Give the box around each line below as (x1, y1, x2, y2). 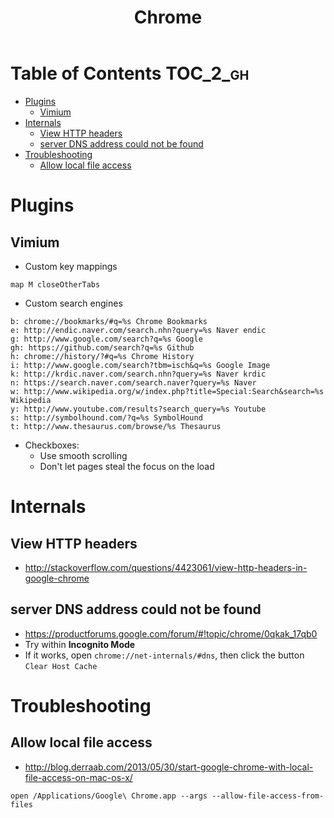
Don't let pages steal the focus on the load (39, 460, 215, 472)
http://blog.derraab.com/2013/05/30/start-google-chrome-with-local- (24, 761, 314, 773)
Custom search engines (24, 297, 123, 309)
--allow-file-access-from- (211, 791, 325, 801)
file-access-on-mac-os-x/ (24, 771, 133, 783)
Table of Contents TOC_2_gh (10, 62, 250, 85)
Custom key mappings (24, 260, 118, 272)
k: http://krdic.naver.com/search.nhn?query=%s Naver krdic (10, 369, 267, 379)
